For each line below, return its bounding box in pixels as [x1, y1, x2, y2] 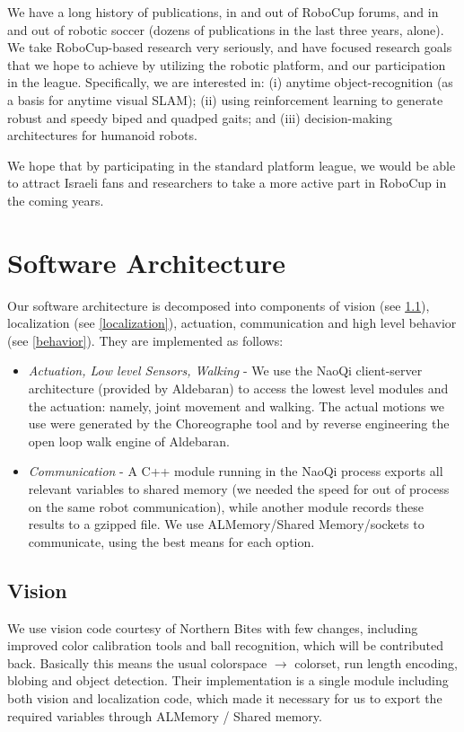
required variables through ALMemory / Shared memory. [7, 706, 322, 725]
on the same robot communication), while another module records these [28, 497, 424, 516]
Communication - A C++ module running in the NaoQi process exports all [28, 462, 443, 481]
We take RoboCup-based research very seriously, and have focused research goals [7, 38, 452, 57]
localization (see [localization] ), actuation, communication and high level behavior [7, 313, 457, 332]
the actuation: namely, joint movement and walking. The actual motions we [28, 396, 445, 415]
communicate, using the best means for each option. [28, 532, 315, 551]
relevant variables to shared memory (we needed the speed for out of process [28, 480, 450, 498]
